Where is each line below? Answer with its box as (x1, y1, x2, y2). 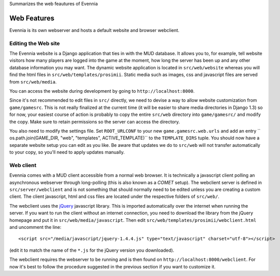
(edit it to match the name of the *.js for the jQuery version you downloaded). (9, 247, 174, 253)
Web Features (9, 14, 55, 22)
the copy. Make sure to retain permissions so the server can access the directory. (9, 119, 180, 125)
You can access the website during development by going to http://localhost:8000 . (9, 88, 195, 94)
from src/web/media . (9, 78, 57, 85)
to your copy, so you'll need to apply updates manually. (9, 149, 125, 155)
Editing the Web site (9, 40, 60, 47)
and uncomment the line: (9, 224, 62, 230)
